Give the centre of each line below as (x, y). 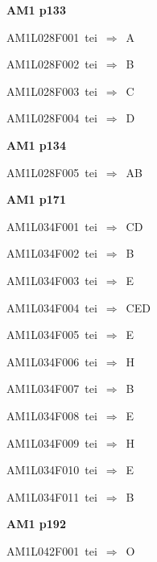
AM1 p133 (36, 10)
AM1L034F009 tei (52, 442)
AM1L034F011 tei (52, 496)
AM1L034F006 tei (52, 361)
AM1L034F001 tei (52, 226)
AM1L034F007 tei (52, 388)
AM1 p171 (36, 199)
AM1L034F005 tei (52, 335)
